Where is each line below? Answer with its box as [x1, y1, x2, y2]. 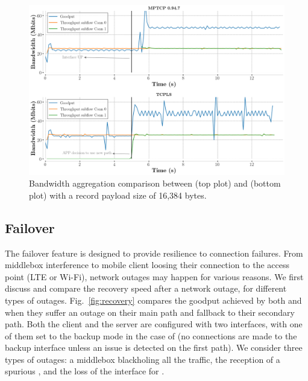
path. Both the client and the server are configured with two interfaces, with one [5, 318, 303, 330]
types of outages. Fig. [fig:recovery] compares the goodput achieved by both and [5, 293, 302, 306]
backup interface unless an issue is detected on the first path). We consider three [5, 341, 303, 354]
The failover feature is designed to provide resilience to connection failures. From [5, 246, 303, 259]
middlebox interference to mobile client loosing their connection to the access [5, 258, 290, 271]
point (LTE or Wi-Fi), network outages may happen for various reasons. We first [5, 270, 304, 283]
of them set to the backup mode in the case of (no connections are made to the [5, 329, 297, 342]
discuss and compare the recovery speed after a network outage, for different [5, 282, 287, 295]
